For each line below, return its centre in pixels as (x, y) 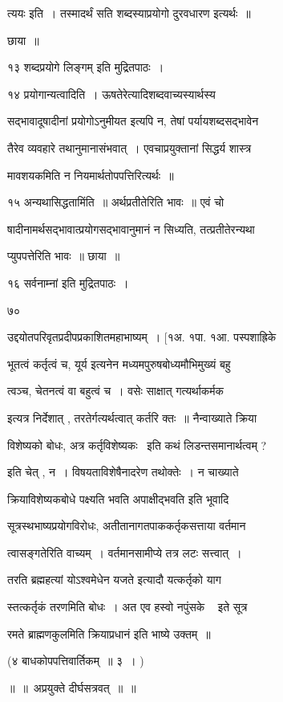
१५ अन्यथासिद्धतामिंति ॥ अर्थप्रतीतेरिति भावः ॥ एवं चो (116, 202)
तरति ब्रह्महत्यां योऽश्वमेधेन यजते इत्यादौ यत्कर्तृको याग (114, 580)
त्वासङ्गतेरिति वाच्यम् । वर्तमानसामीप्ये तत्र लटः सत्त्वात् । (125, 552)
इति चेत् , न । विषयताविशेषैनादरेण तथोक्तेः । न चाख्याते (123, 472)
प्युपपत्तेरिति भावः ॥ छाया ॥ (64, 256)
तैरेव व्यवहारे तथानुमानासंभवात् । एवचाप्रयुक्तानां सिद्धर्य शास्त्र (129, 147)
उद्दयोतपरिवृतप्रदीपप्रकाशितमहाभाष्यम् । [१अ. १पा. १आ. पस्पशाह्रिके (142, 337)
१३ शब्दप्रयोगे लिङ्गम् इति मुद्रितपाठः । (86, 67)
